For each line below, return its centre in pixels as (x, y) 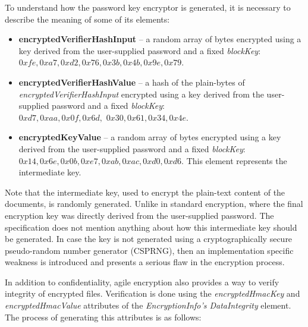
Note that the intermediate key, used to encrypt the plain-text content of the (145, 192)
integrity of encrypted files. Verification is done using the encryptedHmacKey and (153, 293)
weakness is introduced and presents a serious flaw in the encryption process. (145, 262)
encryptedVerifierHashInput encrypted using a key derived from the (141, 94)
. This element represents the (234, 160)
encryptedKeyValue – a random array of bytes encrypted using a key (150, 137)
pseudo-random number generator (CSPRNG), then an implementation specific (149, 250)
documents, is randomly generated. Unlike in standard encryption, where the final (154, 204)
